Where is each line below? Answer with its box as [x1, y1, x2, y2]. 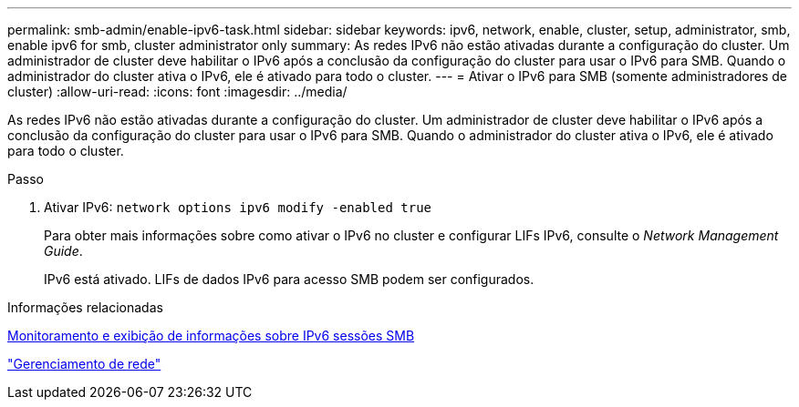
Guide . [44, 243, 83, 259]
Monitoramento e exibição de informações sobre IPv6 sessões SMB [7, 328, 415, 343]
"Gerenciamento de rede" [7, 356, 161, 371]
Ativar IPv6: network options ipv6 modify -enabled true [44, 199, 432, 215]
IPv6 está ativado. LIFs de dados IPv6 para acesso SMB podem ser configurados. [44, 271, 534, 287]
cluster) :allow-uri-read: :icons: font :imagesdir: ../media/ [7, 84, 348, 99]
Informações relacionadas [7, 300, 163, 315]
